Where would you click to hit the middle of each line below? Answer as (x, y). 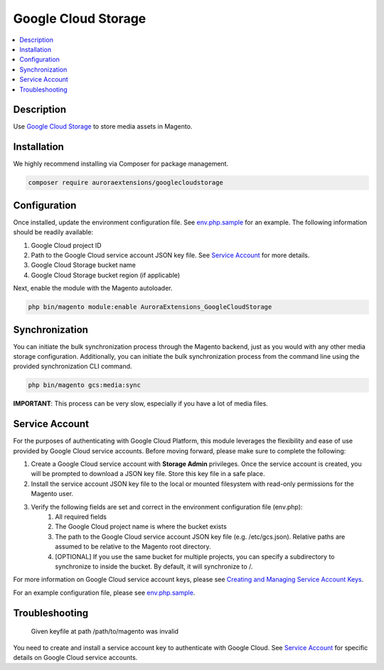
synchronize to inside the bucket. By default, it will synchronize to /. (154, 566)
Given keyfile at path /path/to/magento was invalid (105, 632)
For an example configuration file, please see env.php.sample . (104, 593)
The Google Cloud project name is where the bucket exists (141, 526)
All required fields (81, 517)
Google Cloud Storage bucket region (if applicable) (106, 275)
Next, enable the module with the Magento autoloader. (93, 288)
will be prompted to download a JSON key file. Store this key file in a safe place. (148, 474)
